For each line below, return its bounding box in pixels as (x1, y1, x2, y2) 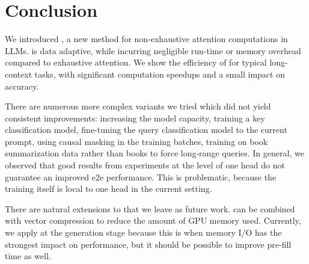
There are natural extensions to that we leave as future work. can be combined (5, 202, 295, 215)
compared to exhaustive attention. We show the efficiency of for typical (5, 56, 267, 69)
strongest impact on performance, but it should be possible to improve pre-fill (5, 238, 292, 250)
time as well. (5, 250, 51, 262)
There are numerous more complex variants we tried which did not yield (5, 100, 271, 112)
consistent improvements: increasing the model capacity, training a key (5, 111, 265, 124)
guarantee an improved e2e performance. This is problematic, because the (5, 170, 277, 183)
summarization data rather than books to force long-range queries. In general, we (5, 147, 304, 159)
